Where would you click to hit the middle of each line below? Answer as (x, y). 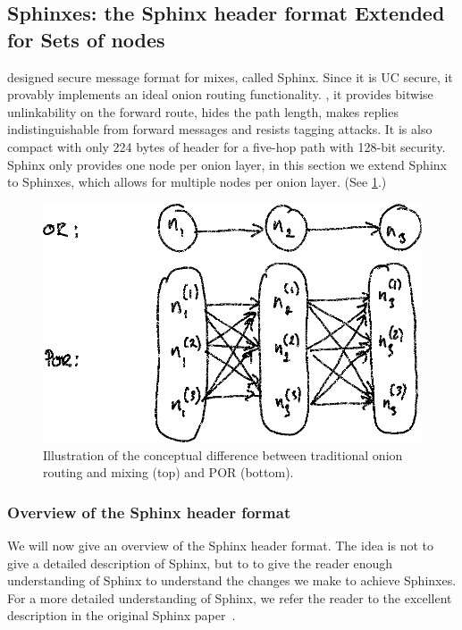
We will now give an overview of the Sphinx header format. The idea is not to (220, 546)
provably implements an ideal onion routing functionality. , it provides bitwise (220, 94)
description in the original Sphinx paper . (122, 615)
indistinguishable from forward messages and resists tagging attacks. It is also (220, 129)
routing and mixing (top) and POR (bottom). (168, 472)
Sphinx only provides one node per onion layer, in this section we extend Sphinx (227, 164)
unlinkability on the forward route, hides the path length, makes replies (203, 111)
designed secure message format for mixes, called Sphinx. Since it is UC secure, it (230, 76)
